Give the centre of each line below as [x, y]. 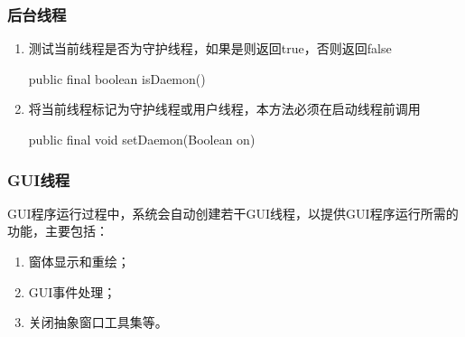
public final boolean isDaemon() [117, 78]
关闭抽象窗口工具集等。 [98, 322]
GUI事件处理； [72, 291]
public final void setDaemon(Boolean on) [142, 139]
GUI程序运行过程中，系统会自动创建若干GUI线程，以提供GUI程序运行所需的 [233, 213]
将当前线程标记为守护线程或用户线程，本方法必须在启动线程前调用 [224, 109]
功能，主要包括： [58, 231]
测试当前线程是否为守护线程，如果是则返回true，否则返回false [210, 48]
